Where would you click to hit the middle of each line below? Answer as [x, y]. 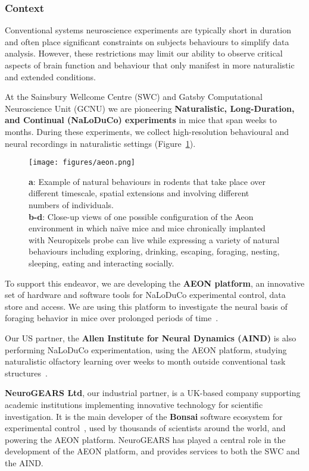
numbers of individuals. [71, 205]
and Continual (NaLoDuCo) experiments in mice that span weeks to [141, 120]
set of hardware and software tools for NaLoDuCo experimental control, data [145, 295]
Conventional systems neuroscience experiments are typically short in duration [148, 30]
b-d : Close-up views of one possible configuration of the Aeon [141, 216]
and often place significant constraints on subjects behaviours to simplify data [147, 41]
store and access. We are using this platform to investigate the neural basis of [146, 306]
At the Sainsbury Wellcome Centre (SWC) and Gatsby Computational [134, 97]
